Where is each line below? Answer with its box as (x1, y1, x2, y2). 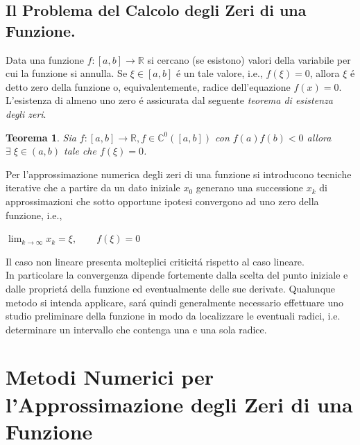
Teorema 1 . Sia (6, 130, 76, 144)
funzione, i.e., (6, 207, 62, 222)
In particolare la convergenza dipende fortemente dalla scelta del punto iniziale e (6, 268, 348, 282)
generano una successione (196, 180, 304, 195)
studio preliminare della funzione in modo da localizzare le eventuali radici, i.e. (6, 308, 341, 323)
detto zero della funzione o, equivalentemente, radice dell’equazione (6, 79, 291, 94)
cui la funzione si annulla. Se (6, 66, 128, 80)
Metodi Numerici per (6, 363, 214, 391)
